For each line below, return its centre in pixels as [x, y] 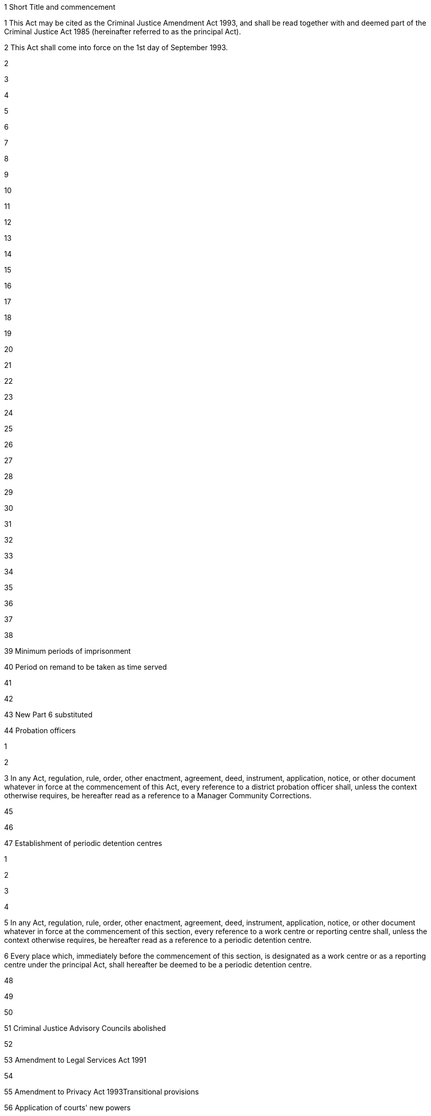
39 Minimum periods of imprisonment [68, 651]
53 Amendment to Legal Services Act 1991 [75, 1060]
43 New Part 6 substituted [48, 715]
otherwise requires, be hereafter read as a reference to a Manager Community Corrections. [158, 795]
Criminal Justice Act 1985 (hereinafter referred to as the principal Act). [123, 32]
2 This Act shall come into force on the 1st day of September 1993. [116, 47]
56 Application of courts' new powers [68, 1108]
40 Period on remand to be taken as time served [85, 667]
